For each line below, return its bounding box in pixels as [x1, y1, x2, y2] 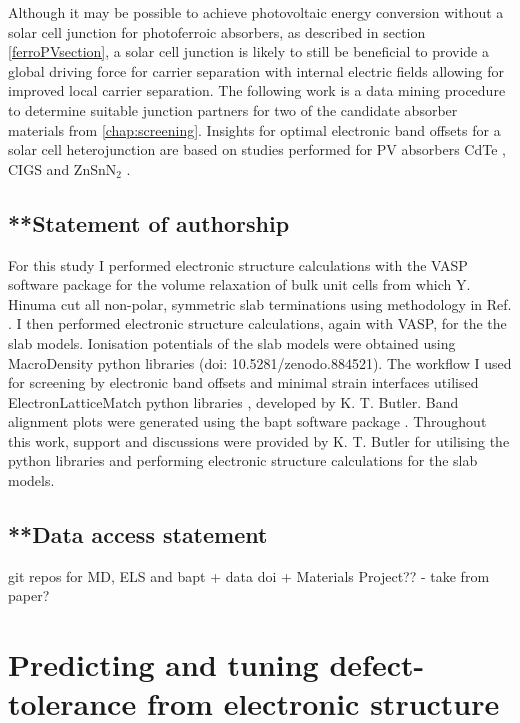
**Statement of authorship [8, 207, 290, 238]
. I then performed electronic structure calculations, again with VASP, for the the [8, 313, 507, 334]
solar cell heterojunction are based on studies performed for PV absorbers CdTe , [8, 139, 506, 160]
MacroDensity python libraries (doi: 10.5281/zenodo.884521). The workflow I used [8, 352, 512, 373]
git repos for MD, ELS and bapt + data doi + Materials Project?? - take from [8, 565, 490, 586]
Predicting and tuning [8, 644, 319, 685]
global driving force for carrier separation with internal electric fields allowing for [8, 60, 505, 81]
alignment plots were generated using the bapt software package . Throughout [8, 411, 487, 432]
